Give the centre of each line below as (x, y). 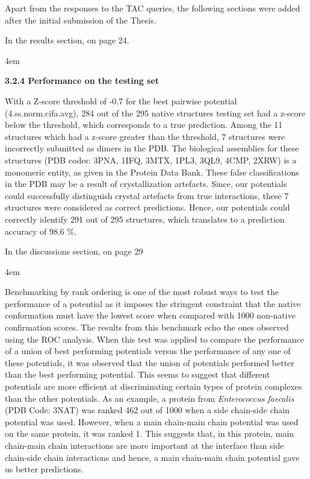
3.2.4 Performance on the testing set (82, 81)
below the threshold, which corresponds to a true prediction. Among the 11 (144, 125)
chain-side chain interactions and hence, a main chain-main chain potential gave (152, 457)
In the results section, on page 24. (67, 40)
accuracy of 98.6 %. (41, 231)
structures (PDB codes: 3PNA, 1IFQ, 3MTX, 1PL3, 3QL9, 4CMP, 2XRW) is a (151, 160)
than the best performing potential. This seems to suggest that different (138, 374)
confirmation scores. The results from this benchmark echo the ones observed (147, 327)
